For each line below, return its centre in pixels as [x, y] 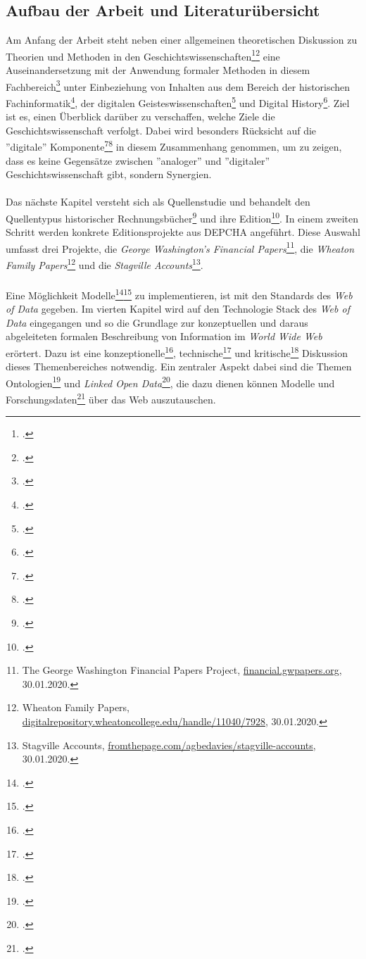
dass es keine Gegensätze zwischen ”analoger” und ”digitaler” [138, 160]
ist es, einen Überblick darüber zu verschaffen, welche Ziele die [140, 117]
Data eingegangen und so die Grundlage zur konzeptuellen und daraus [157, 322]
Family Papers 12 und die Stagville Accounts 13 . [105, 264]
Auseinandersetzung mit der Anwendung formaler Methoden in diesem [158, 70]
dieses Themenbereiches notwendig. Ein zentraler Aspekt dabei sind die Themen [179, 366]
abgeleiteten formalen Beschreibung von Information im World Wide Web [164, 336]
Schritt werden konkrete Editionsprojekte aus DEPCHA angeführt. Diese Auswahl [183, 232]
